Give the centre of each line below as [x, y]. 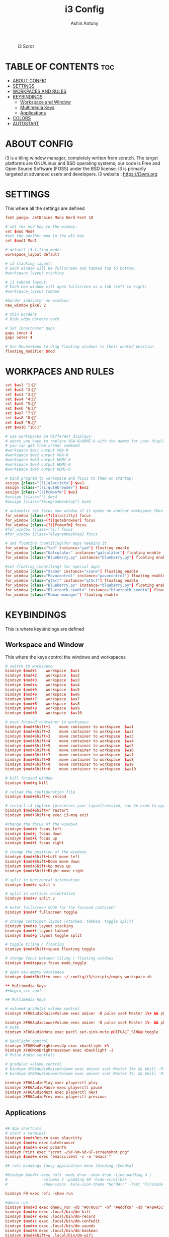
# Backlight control [27, 1041]
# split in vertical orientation [40, 894]
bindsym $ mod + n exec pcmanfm [36, 1147]
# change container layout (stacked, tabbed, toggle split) [70, 921]
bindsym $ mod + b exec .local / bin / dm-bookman [52, 1230]
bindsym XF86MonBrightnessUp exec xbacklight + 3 [57, 1046]
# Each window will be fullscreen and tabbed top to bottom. [71, 268]
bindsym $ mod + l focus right [35, 843]
